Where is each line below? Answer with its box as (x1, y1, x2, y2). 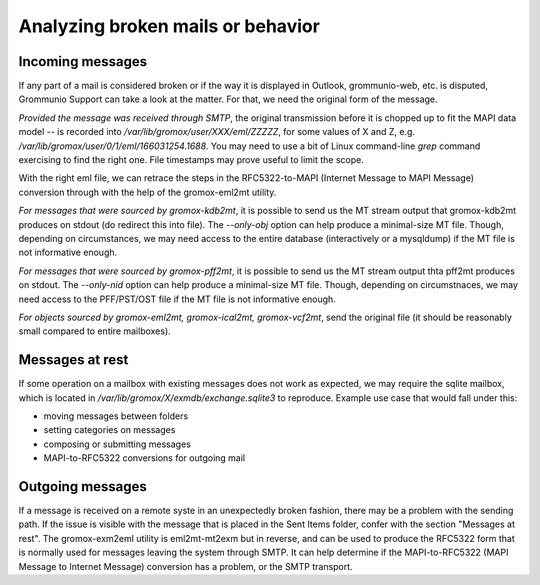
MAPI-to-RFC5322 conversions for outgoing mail (43, 452, 246, 464)
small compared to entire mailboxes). (18, 325, 172, 337)
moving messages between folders (43, 410, 189, 422)
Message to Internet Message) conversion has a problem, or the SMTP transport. (18, 560, 354, 572)
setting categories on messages (43, 424, 176, 436)
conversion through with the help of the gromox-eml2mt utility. (18, 186, 277, 198)
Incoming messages (18, 53, 148, 70)
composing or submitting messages (43, 438, 192, 450)
